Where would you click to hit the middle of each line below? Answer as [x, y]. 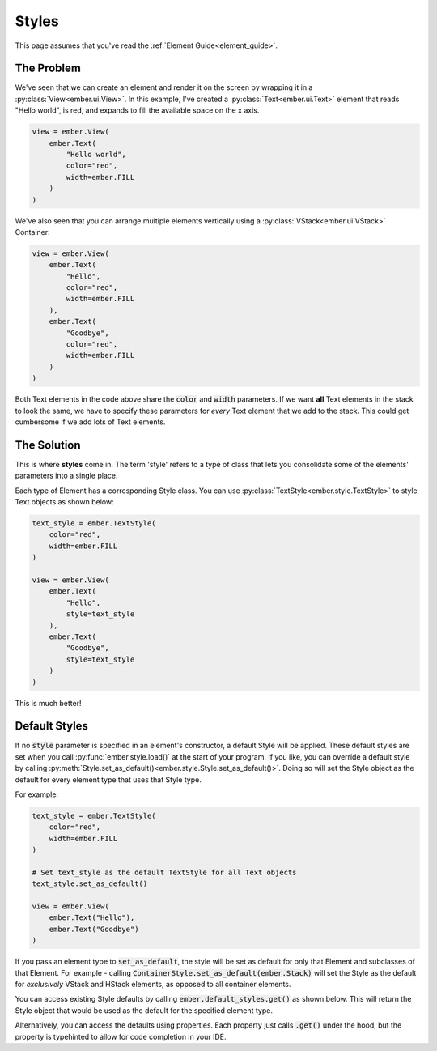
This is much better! [48, 703]
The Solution [48, 445]
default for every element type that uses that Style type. [108, 779]
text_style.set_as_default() [90, 884]
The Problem [48, 68]
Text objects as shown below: [64, 502]
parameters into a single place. [66, 476]
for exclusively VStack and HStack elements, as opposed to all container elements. [153, 985]
